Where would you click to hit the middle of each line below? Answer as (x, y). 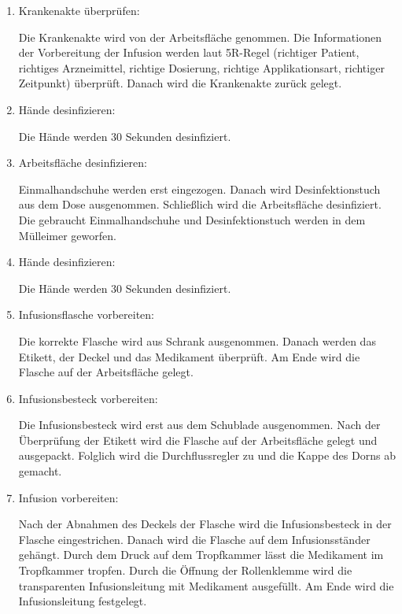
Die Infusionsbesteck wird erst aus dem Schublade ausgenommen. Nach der (199, 425)
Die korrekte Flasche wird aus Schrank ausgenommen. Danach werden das (197, 340)
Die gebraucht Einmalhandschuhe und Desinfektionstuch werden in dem (192, 219)
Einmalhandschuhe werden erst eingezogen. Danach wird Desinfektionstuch (199, 189)
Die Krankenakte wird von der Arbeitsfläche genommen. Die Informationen (200, 37)
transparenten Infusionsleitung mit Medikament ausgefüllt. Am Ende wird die (206, 585)
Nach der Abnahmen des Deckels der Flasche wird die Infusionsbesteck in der (205, 524)
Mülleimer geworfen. (67, 235)
